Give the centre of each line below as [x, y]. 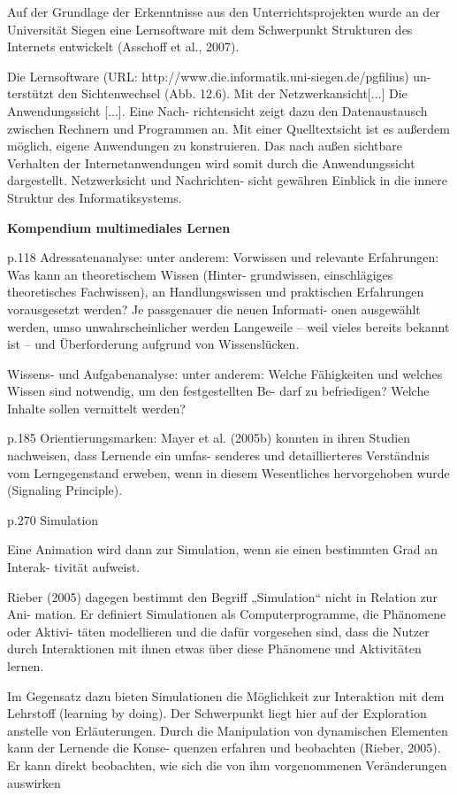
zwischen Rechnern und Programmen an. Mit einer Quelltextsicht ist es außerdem [228, 128]
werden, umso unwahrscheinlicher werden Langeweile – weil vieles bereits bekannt [228, 326]
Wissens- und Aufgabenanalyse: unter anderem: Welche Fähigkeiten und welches [225, 373]
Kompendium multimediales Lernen [119, 227]
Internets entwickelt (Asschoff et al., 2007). [123, 46]
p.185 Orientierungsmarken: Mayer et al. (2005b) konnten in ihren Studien [209, 438]
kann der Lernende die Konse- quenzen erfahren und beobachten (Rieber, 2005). [224, 748]
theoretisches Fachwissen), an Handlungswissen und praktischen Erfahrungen [216, 292]
